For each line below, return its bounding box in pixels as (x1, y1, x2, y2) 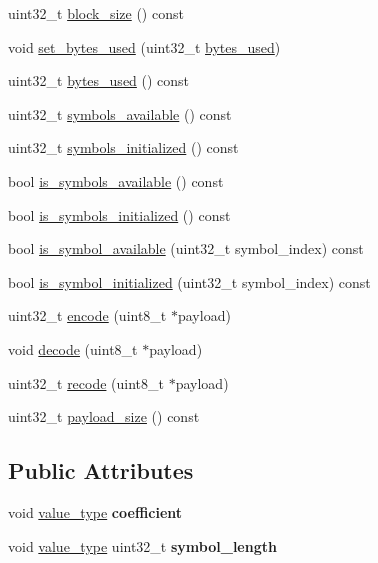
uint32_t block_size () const (8, 3, 184, 23)
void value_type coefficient (8, 501, 183, 522)
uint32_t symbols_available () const (8, 103, 232, 124)
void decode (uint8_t (8, 338, 138, 359)
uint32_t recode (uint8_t (8, 372, 165, 393)
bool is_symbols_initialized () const (8, 204, 231, 225)
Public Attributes (8, 455, 194, 486)
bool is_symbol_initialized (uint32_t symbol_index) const (8, 271, 371, 292)
